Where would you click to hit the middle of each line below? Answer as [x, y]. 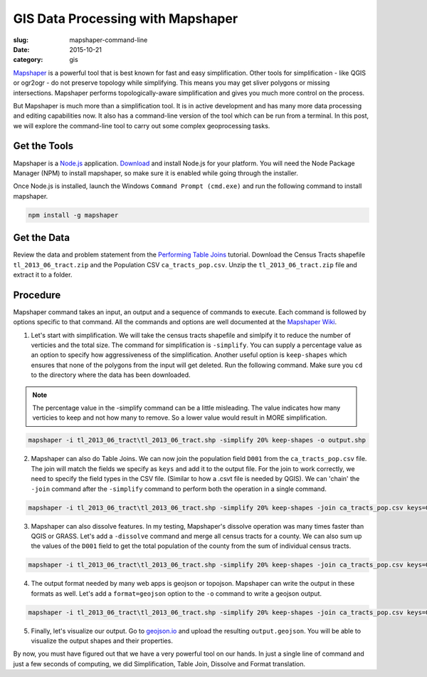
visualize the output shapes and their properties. [102, 641]
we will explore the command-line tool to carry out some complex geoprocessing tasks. [142, 125]
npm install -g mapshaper [73, 215]
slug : [21, 40]
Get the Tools [43, 146]
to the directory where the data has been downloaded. [111, 375]
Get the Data [42, 238]
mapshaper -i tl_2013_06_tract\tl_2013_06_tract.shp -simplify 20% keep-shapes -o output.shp [197, 440]
